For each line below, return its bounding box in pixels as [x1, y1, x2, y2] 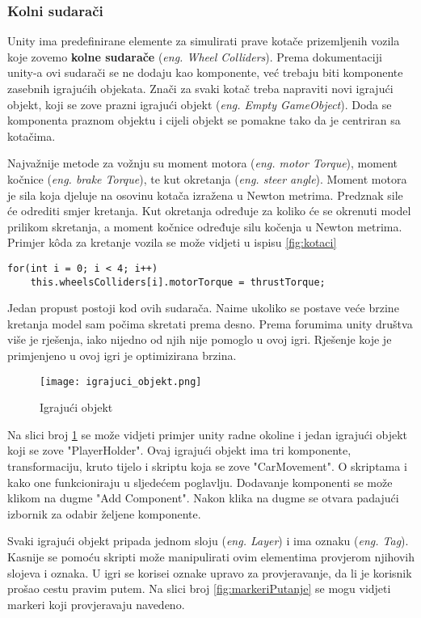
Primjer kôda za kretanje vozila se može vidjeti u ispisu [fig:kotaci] [7, 234, 337, 251]
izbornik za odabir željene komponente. [7, 505, 201, 522]
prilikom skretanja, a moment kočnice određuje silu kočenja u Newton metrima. [7, 218, 402, 235]
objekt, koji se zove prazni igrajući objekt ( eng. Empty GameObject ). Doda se [7, 95, 392, 112]
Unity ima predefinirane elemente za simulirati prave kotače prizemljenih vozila [7, 32, 400, 49]
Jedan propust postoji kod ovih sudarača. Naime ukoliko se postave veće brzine [7, 299, 399, 316]
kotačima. [7, 127, 56, 144]
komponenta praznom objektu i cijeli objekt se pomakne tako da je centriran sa [7, 112, 401, 129]
